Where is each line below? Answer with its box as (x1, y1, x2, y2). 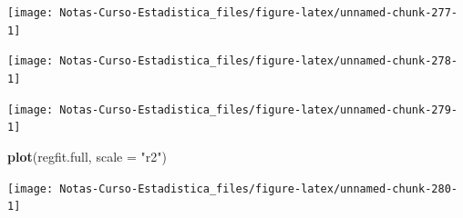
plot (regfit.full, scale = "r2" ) (7, 146, 167, 165)
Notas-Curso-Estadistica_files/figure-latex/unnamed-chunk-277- (59, 6, 458, 19)
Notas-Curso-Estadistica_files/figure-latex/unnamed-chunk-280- (59, 182, 458, 195)
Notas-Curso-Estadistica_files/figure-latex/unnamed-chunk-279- (59, 103, 458, 116)
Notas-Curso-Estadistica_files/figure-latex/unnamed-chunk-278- (59, 54, 458, 68)
